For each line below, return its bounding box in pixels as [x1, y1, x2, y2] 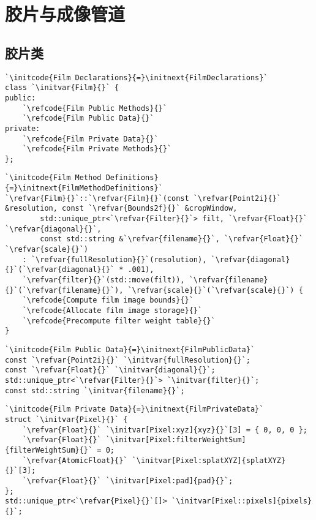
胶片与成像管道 [5, 1, 126, 26]
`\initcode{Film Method [5, 173, 102, 183]
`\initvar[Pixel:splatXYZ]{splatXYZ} [132, 456, 286, 465]
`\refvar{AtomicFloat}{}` [22, 456, 128, 465]
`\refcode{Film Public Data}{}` [22, 114, 154, 123]
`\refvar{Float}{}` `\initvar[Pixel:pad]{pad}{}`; [22, 476, 233, 485]
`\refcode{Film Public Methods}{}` [22, 104, 167, 113]
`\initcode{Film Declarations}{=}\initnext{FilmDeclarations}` [5, 73, 268, 82]
